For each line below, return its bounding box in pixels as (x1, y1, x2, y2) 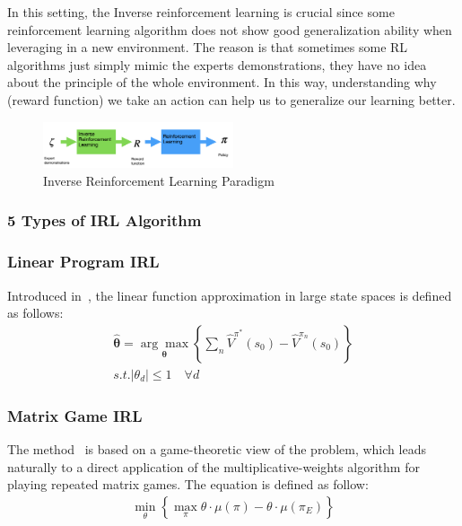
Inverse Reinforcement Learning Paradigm (43, 171, 275, 189)
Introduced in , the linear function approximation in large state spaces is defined (7, 285, 452, 304)
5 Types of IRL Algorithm (7, 209, 202, 232)
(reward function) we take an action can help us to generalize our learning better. (7, 90, 456, 109)
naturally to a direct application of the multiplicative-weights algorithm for (7, 457, 420, 476)
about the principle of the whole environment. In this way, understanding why (7, 73, 437, 92)
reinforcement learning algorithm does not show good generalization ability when (7, 20, 452, 39)
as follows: (7, 303, 64, 322)
